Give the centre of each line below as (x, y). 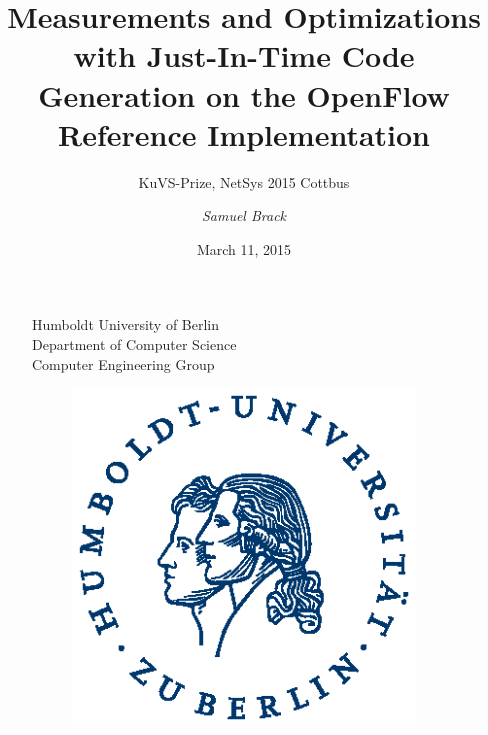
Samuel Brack (244, 215)
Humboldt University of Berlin (126, 324)
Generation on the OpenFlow (244, 94)
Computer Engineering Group (123, 363)
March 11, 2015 (244, 248)
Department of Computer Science (134, 344)
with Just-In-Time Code (244, 55)
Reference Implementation (243, 133)
